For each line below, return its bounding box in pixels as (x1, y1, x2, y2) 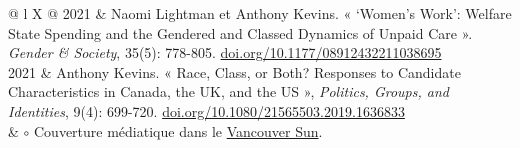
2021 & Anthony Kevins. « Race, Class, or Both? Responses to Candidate (8, 61, 461, 82)
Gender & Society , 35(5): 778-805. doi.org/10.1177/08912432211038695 (8, 42, 442, 63)
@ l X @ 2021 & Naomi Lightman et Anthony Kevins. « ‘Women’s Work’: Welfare (8, 3, 512, 23)
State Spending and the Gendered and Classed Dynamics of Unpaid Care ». (8, 22, 473, 43)
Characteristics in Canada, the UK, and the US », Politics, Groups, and (8, 81, 449, 102)
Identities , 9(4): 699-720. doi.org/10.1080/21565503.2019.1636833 (8, 100, 405, 121)
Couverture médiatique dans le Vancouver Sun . (34, 120, 323, 141)
